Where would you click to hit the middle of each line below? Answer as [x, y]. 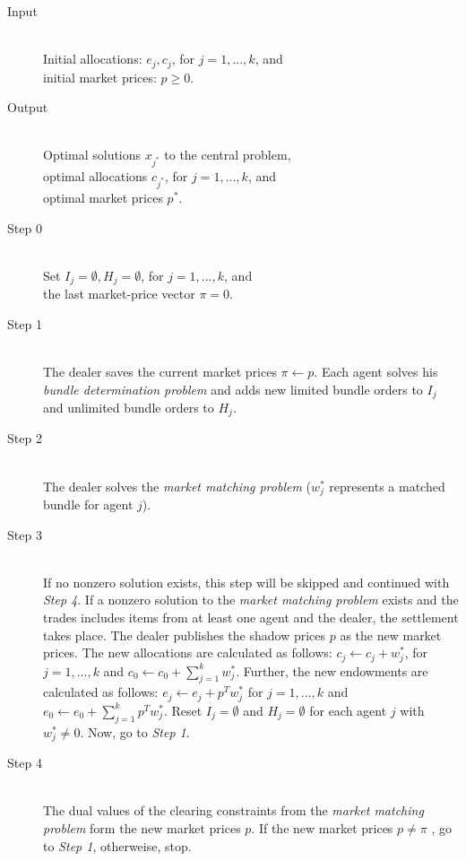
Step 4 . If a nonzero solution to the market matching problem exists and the [251, 600]
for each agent [348, 710]
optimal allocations [95, 176]
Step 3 [25, 534]
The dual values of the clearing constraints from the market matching [233, 810]
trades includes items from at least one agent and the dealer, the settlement [251, 617]
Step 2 [25, 438]
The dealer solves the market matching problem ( [177, 486]
